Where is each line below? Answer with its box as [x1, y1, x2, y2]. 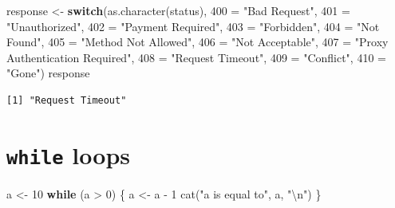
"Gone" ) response [6, 65, 90, 81]
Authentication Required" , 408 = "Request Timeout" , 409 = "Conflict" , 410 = [6, 49, 386, 65]
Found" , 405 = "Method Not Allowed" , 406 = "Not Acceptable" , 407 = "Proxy [6, 33, 389, 50]
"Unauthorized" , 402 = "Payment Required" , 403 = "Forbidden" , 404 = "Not [6, 18, 380, 34]
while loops [6, 138, 130, 171]
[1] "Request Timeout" [6, 94, 127, 106]
